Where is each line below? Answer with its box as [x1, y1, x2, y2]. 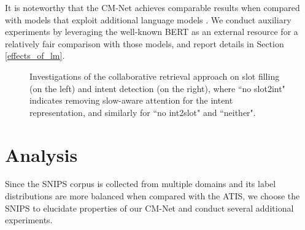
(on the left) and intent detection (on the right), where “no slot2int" [29, 82, 285, 94]
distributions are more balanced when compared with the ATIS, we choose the [5, 190, 300, 202]
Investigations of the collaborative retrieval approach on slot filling [29, 69, 280, 82]
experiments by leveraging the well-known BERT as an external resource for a [5, 25, 298, 38]
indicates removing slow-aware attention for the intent [29, 94, 233, 107]
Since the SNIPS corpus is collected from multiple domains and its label [5, 177, 276, 190]
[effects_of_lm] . [5, 49, 65, 62]
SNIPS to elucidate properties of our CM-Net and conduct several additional [5, 201, 294, 214]
